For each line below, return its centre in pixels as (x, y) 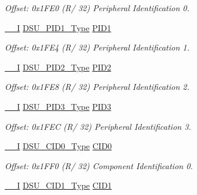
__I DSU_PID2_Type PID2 (58, 67)
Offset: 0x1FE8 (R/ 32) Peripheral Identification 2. (97, 87)
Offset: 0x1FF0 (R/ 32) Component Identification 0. (99, 165)
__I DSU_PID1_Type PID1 (58, 27)
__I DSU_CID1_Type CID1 (58, 185)
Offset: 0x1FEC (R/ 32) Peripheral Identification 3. (98, 126)
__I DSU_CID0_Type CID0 (58, 146)
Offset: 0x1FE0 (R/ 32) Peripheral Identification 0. (97, 8)
